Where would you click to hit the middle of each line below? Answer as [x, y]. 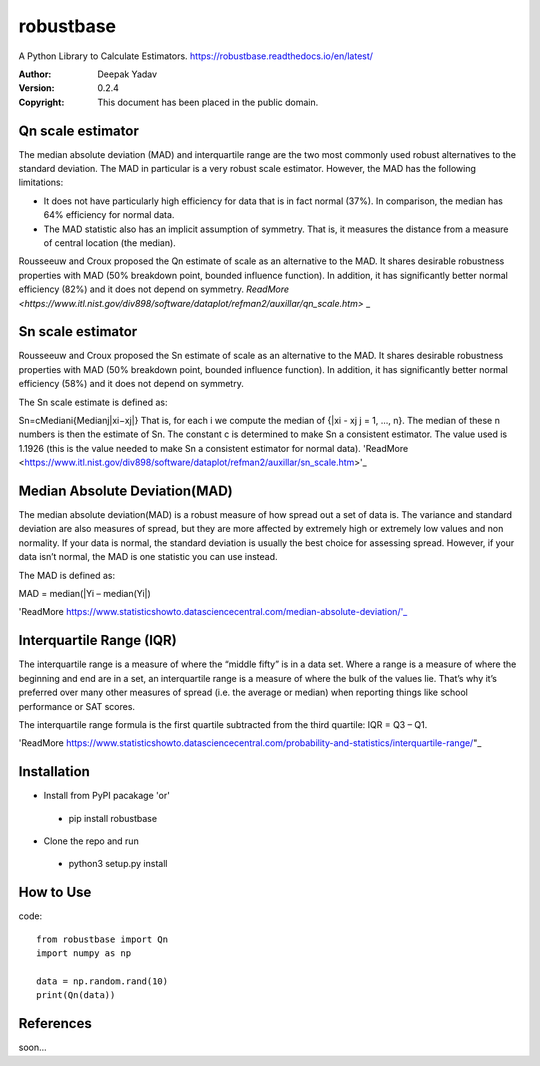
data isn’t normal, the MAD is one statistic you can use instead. [148, 557]
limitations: [41, 182]
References [55, 1023]
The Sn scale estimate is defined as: [93, 402]
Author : [35, 74]
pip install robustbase [113, 818]
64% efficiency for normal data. [109, 215]
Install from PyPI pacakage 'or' [106, 796]
